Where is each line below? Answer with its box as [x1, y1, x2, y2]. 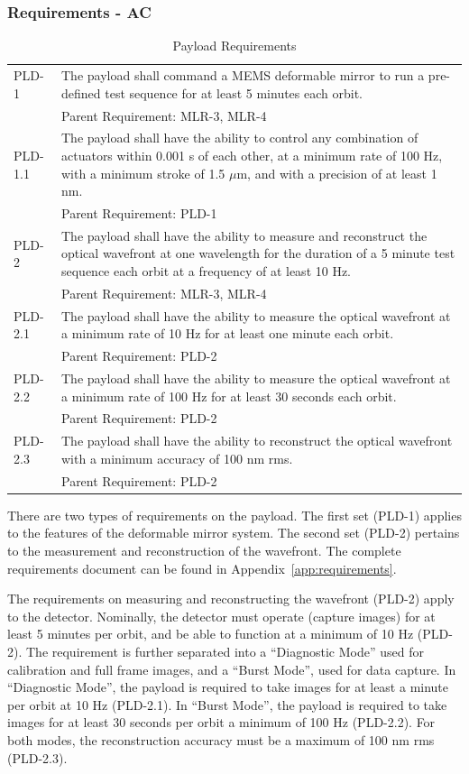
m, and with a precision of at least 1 [236, 163, 437, 182]
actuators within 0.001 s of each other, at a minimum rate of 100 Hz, [60, 145, 443, 164]
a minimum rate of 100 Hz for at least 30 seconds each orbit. [60, 386, 397, 405]
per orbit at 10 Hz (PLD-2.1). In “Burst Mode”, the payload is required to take [7, 695, 447, 714]
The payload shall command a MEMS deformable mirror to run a [60, 66, 425, 85]
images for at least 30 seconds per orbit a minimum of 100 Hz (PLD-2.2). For [7, 713, 436, 732]
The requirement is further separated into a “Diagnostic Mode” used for [25, 641, 424, 660]
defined [60, 83, 101, 102]
